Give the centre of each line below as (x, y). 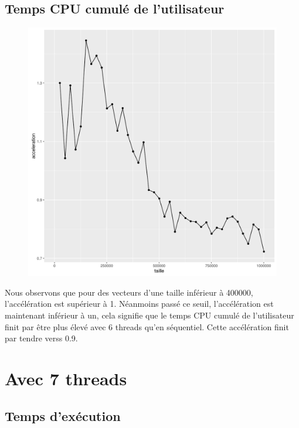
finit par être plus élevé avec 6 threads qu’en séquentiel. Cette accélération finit (147, 326)
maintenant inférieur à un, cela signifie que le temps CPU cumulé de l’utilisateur (149, 315)
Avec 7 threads (66, 378)
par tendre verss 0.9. (41, 338)
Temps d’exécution (63, 415)
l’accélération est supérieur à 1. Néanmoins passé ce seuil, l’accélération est (139, 304)
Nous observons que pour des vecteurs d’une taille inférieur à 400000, (129, 292)
